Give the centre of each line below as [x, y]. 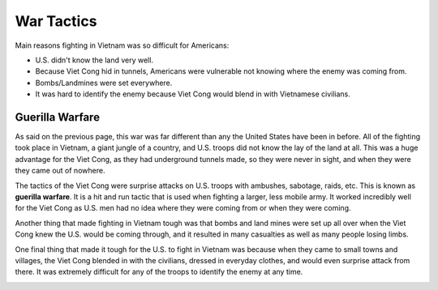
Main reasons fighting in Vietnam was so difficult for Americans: [122, 45]
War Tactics [56, 21]
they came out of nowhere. [60, 171]
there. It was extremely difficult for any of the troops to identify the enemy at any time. [159, 272]
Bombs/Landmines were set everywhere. [104, 83]
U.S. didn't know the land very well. [94, 60]
